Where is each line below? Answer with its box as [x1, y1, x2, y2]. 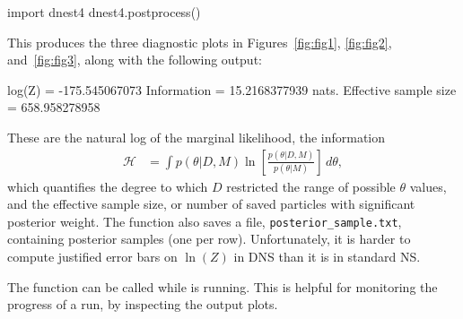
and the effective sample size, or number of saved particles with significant [7, 194, 415, 213]
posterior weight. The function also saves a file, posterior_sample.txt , [7, 211, 402, 230]
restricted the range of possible [226, 177, 396, 195]
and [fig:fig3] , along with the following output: [7, 50, 262, 69]
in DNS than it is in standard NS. [233, 247, 421, 266]
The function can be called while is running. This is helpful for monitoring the [7, 277, 438, 296]
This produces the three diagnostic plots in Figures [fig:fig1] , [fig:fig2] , [7, 32, 392, 51]
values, [409, 177, 447, 195]
